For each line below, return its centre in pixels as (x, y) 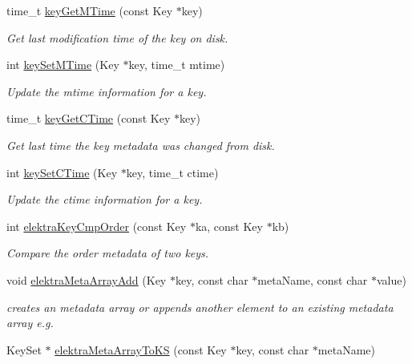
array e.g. (30, 323)
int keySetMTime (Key (63, 65)
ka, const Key (229, 226)
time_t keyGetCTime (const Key (89, 118)
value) (391, 279)
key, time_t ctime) (172, 172)
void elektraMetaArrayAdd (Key (87, 279)
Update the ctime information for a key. (105, 199)
